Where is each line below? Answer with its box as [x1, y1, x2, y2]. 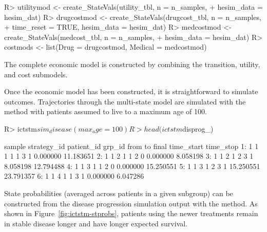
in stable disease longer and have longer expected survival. [4, 218, 188, 228]
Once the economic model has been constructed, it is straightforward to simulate [4, 86, 258, 97]
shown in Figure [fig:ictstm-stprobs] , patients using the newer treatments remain [4, 208, 258, 219]
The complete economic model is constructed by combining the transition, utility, [4, 58, 260, 69]
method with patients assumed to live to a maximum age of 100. [4, 106, 207, 117]
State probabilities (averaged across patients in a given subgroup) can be [4, 187, 233, 198]
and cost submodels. [4, 69, 68, 79]
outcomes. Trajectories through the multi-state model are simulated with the [4, 96, 246, 107]
